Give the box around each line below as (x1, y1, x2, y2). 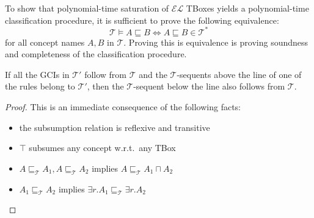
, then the (87, 80, 124, 93)
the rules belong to (5, 80, 75, 93)
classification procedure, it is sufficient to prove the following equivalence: (5, 13, 279, 26)
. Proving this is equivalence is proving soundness (123, 35, 309, 48)
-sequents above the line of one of (177, 68, 302, 80)
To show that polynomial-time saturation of (5, 2, 169, 14)
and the (139, 68, 167, 80)
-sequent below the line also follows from (133, 80, 285, 93)
